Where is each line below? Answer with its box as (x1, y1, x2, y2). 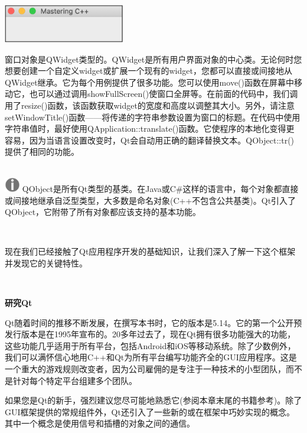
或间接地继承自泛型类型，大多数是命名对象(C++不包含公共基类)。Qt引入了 (5, 194, 296, 206)
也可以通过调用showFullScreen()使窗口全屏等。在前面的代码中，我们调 (29, 87, 298, 100)
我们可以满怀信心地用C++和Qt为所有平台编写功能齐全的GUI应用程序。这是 (5, 351, 297, 363)
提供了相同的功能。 (5, 145, 79, 158)
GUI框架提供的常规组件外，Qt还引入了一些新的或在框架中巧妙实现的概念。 (5, 405, 295, 418)
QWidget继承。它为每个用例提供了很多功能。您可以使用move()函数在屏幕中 (5, 76, 294, 88)
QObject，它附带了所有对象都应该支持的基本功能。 (5, 206, 201, 218)
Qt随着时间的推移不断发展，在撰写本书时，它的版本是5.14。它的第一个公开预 (5, 316, 302, 328)
